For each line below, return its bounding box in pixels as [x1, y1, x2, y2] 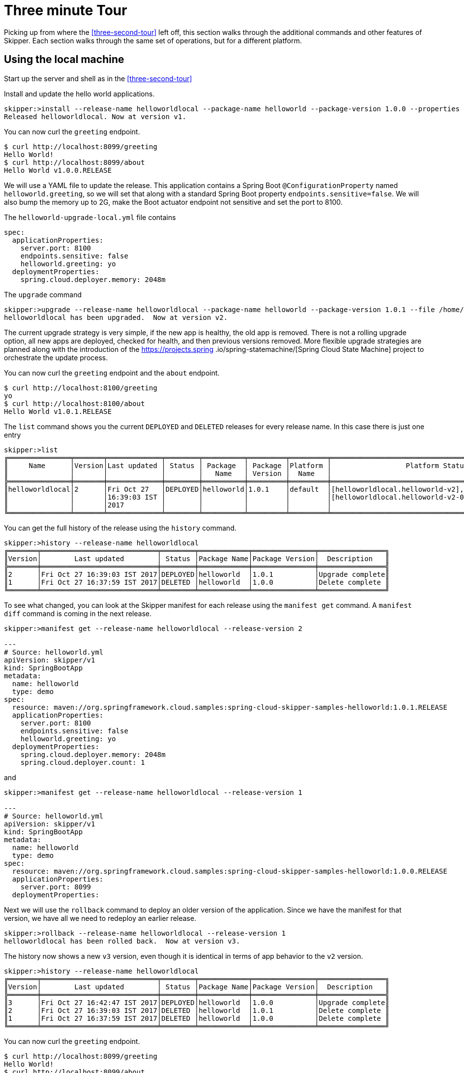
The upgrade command [4, 290, 82, 299]
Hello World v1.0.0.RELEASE [4, 166, 112, 174]
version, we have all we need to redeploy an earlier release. [4, 914, 197, 922]
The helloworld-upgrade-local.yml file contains [4, 213, 176, 221]
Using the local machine [4, 53, 124, 66]
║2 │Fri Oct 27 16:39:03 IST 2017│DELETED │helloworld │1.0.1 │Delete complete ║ [4, 1006, 389, 1014]
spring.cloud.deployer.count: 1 [20, 758, 145, 766]
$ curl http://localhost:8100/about [4, 399, 145, 408]
